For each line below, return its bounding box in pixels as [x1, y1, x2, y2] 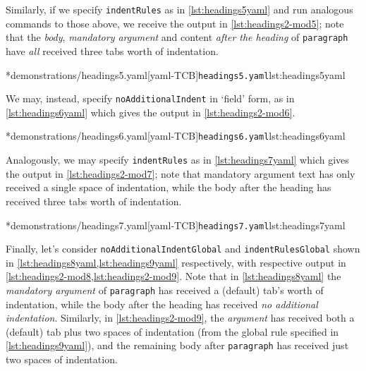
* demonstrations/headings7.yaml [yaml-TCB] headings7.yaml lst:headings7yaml [6, 217, 346, 232]
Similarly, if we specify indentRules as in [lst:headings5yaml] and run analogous [6, 2, 353, 16]
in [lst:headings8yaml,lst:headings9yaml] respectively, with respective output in [6, 255, 346, 269]
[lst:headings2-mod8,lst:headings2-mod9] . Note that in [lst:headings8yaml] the [6, 269, 341, 284]
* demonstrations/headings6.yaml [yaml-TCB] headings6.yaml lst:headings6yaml [6, 128, 346, 143]
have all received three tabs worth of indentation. [6, 43, 219, 58]
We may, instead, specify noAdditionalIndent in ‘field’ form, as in [6, 91, 295, 106]
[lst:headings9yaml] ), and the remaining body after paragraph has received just [6, 338, 349, 353]
